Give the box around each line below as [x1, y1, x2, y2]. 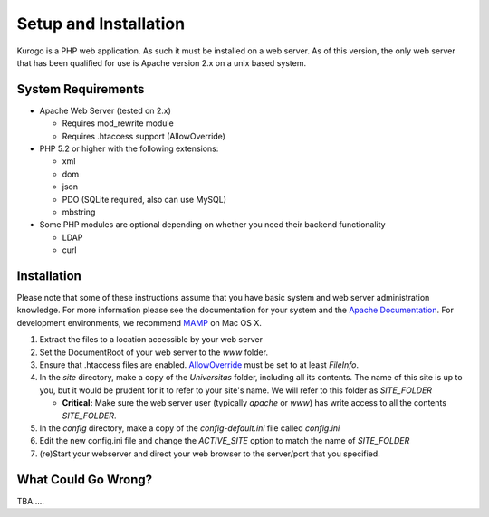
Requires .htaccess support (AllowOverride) [62, 130, 226, 141]
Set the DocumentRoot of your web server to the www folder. [39, 347, 269, 358]
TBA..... [16, 495, 45, 506]
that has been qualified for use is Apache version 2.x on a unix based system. [16, 57, 307, 68]
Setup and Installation [16, 14, 186, 34]
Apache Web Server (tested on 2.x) [39, 105, 172, 116]
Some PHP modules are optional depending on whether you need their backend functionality [39, 219, 386, 230]
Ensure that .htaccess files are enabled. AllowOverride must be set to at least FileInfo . [39, 359, 360, 370]
